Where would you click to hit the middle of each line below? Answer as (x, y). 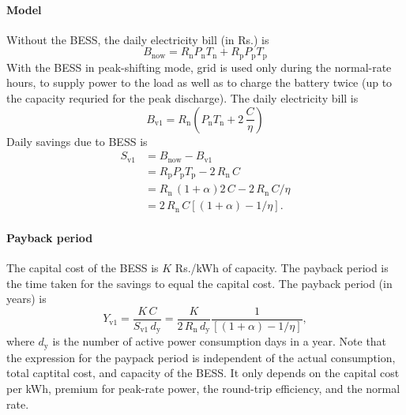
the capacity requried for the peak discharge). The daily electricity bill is (182, 98)
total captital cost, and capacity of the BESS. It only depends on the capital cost (203, 373)
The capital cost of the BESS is (83, 268)
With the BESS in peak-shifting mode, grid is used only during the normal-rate (199, 67)
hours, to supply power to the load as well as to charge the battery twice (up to (199, 82)
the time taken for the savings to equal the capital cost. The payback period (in (199, 283)
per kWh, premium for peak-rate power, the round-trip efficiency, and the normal (203, 388)
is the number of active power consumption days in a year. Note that (220, 341)
